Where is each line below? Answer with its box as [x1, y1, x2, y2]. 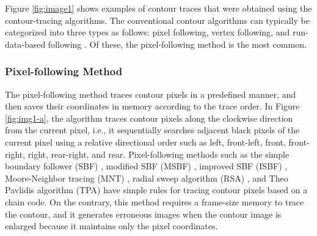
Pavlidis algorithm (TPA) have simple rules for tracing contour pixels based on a [5, 183, 308, 196]
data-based [5, 37, 46, 50]
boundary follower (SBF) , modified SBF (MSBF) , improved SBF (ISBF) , [5, 160, 288, 172]
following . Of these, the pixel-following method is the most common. [48, 37, 307, 50]
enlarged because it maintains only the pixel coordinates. [5, 219, 218, 232]
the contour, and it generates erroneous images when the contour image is [5, 207, 282, 220]
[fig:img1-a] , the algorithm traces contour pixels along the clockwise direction [5, 111, 293, 124]
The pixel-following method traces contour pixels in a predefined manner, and [5, 87, 296, 100]
